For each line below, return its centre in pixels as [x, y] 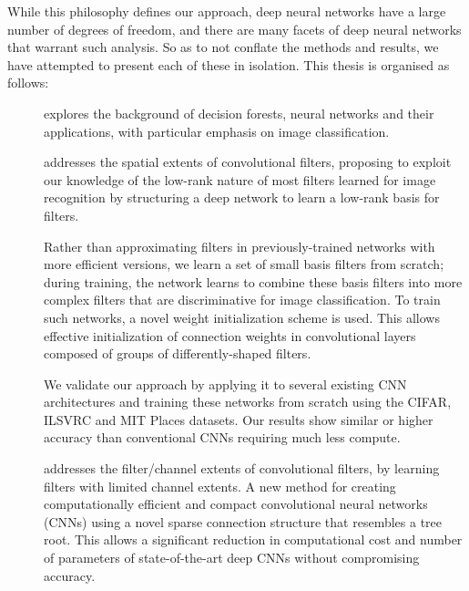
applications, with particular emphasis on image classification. [217, 131]
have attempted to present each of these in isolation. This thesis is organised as [229, 64]
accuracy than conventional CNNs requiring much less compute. [222, 437]
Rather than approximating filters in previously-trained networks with [240, 246]
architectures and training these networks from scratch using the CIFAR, [248, 402]
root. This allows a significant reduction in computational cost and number [253, 539]
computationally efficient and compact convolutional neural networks [236, 504]
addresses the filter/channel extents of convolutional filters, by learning [242, 468]
